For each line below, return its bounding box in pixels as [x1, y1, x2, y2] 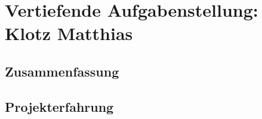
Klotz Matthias [5, 21, 133, 45]
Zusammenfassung [5, 62, 119, 80]
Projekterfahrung [5, 97, 114, 115]
